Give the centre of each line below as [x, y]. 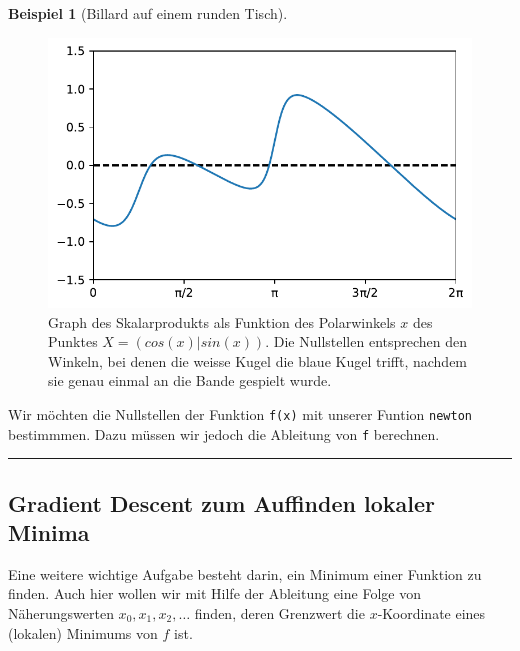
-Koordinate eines [431, 613]
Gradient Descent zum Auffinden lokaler [221, 502]
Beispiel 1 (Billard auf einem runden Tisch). [148, 13]
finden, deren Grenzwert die [279, 613]
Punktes [73, 341]
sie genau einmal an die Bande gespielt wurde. [190, 380]
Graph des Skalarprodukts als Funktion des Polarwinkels [222, 321]
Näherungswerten [61, 613]
